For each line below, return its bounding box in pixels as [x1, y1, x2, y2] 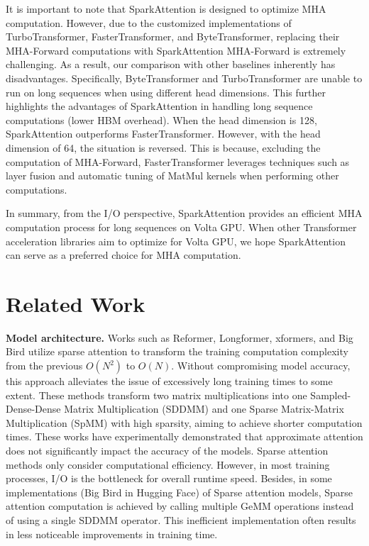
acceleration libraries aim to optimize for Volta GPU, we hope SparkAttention [6, 233, 346, 248]
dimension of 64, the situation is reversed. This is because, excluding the [6, 140, 321, 155]
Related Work [6, 289, 145, 318]
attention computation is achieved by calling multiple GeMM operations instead [6, 498, 354, 513]
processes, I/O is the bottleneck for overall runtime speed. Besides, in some [6, 471, 332, 486]
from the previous [6, 358, 83, 372]
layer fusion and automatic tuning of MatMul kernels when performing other [6, 168, 339, 183]
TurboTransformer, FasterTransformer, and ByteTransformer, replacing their [6, 29, 340, 44]
